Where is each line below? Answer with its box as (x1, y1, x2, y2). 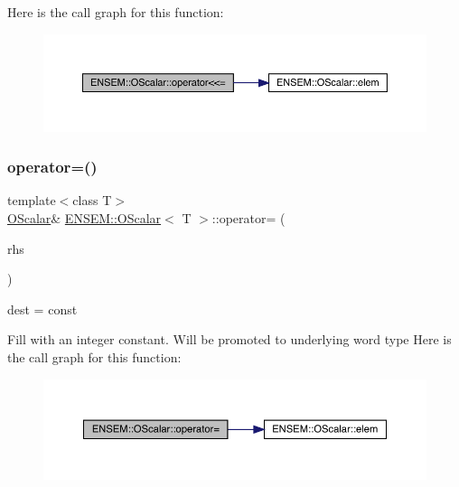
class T (72, 191, 112, 210)
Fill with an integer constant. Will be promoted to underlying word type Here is (7, 330, 452, 349)
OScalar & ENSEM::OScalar (7, 208, 162, 227)
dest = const (7, 299, 78, 318)
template (7, 191, 56, 210)
